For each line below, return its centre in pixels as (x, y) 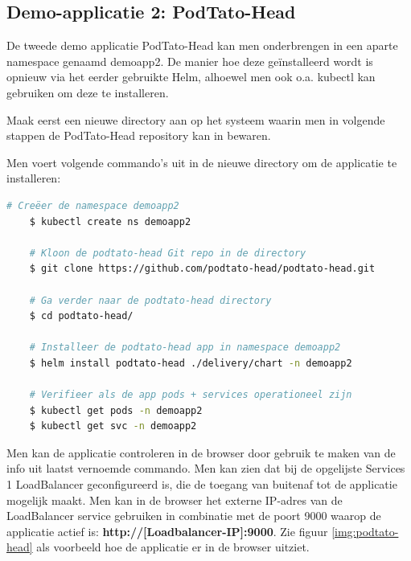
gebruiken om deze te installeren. (88, 92)
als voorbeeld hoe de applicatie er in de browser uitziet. (173, 547)
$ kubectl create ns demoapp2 (110, 221)
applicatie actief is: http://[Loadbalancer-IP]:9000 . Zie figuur (167, 531)
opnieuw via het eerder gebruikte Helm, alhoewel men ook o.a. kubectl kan (191, 77)
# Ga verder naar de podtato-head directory (150, 300)
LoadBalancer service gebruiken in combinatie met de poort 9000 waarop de (194, 516)
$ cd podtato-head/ (81, 316)
